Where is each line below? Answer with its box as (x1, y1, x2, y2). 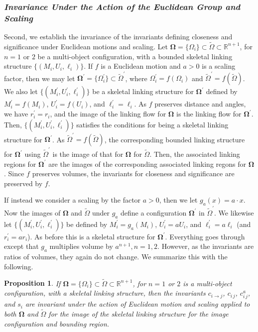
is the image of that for (52, 149, 124, 159)
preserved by (4, 178, 43, 188)
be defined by (66, 219, 108, 229)
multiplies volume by (49, 241, 113, 251)
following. (4, 261, 33, 271)
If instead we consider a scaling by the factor (4, 195, 141, 205)
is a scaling (202, 61, 236, 71)
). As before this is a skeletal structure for (27, 231, 155, 241)
